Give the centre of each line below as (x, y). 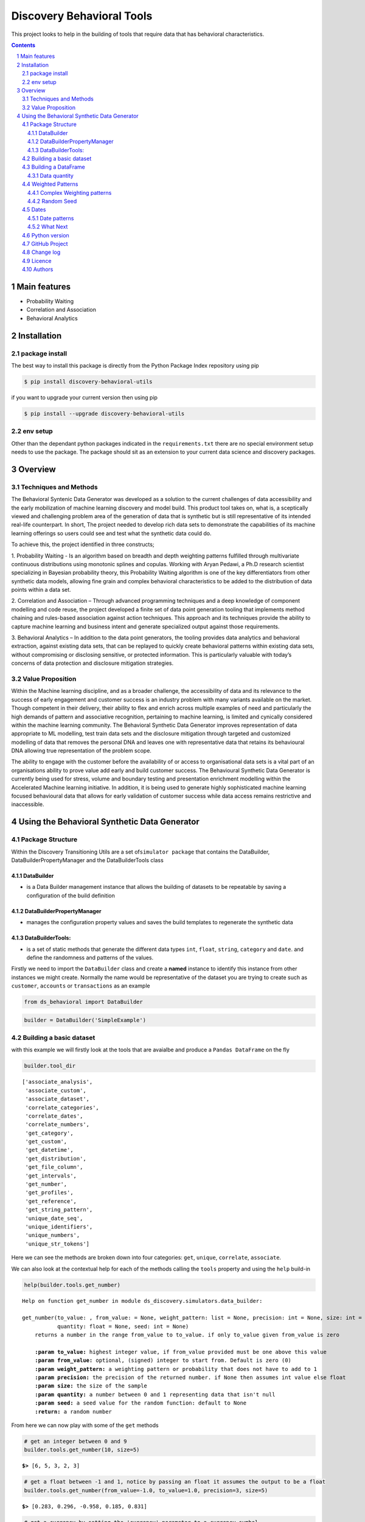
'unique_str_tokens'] (57, 1244)
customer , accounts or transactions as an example (81, 986)
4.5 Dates (34, 209)
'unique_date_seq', (54, 1218)
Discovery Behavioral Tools (82, 16)
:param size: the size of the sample (91, 1386)
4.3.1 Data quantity (51, 175)
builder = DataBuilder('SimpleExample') (85, 1020)
